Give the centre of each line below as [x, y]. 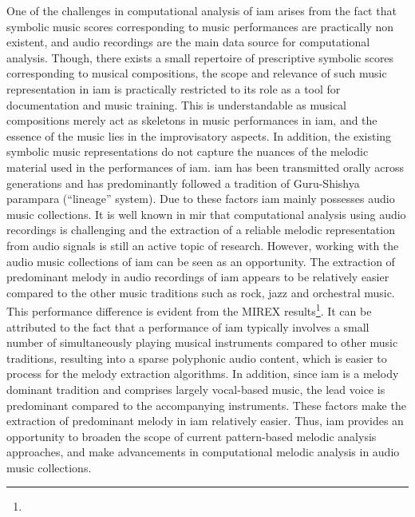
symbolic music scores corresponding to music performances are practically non [200, 26]
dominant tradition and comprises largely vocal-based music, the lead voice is [196, 389]
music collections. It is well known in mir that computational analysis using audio [206, 214]
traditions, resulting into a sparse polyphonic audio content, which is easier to [197, 358]
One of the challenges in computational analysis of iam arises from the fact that [202, 10]
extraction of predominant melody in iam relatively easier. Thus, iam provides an [205, 421]
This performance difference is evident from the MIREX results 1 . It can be [189, 310]
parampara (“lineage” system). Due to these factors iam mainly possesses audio [201, 199]
